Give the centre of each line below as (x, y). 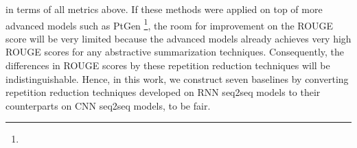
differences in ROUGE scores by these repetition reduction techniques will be (168, 65)
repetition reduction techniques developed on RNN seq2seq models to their (163, 92)
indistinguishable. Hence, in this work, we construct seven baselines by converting (177, 78)
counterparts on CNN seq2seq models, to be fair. (108, 105)
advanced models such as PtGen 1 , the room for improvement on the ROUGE (170, 24)
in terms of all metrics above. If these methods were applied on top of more (164, 9)
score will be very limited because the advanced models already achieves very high (178, 38)
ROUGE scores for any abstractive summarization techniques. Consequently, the (175, 52)
